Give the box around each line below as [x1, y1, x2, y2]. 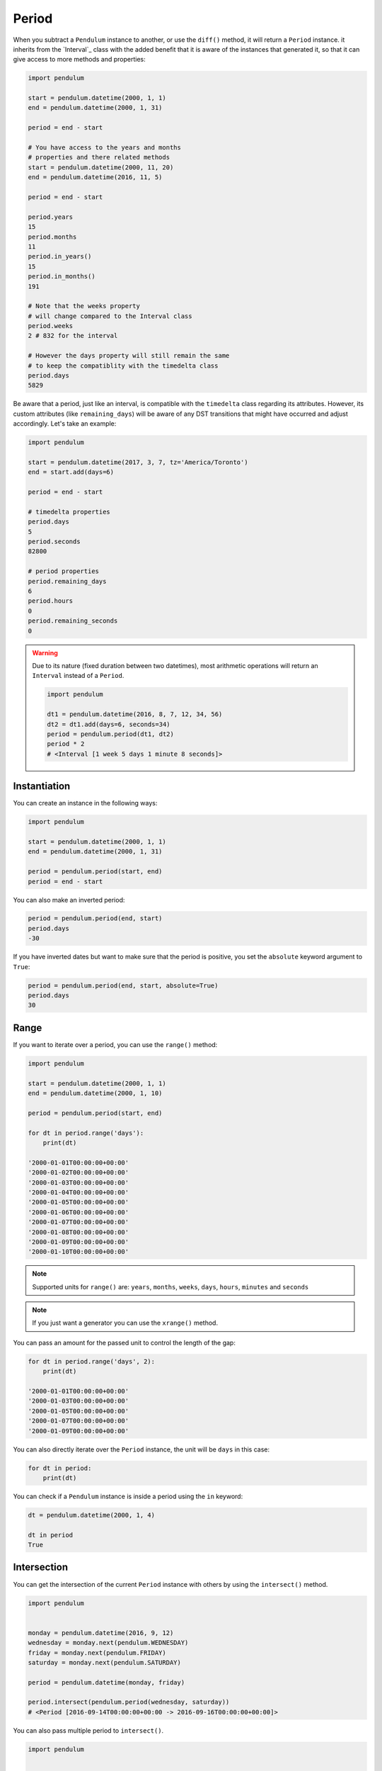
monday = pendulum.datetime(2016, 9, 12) [28, 1629, 174, 1636]
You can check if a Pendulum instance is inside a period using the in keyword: [13, 1492, 243, 1500]
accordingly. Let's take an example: [13, 419, 117, 428]
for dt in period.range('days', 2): [28, 1357, 156, 1365]
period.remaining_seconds [28, 617, 118, 625]
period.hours [28, 597, 74, 605]
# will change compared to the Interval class [28, 312, 192, 320]
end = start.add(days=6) [28, 468, 115, 476]
